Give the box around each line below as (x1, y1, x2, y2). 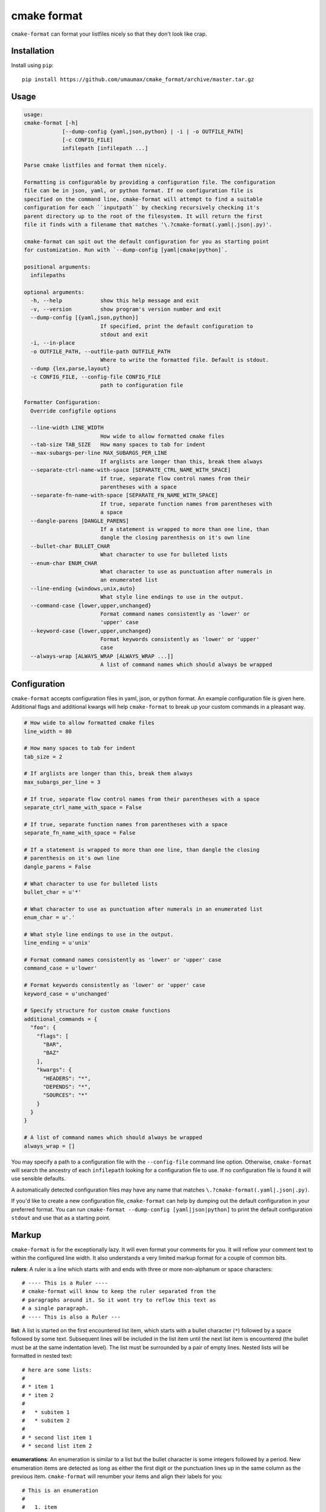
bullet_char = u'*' (24, 888, 81, 895)
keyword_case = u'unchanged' (24, 990, 110, 997)
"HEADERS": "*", (43, 1075, 91, 1082)
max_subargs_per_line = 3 (24, 778, 101, 786)
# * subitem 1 (22, 1409, 70, 1415)
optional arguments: (24, 289, 85, 296)
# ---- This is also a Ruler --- (22, 1313, 121, 1320)
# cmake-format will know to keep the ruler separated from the (22, 1288, 217, 1295)
